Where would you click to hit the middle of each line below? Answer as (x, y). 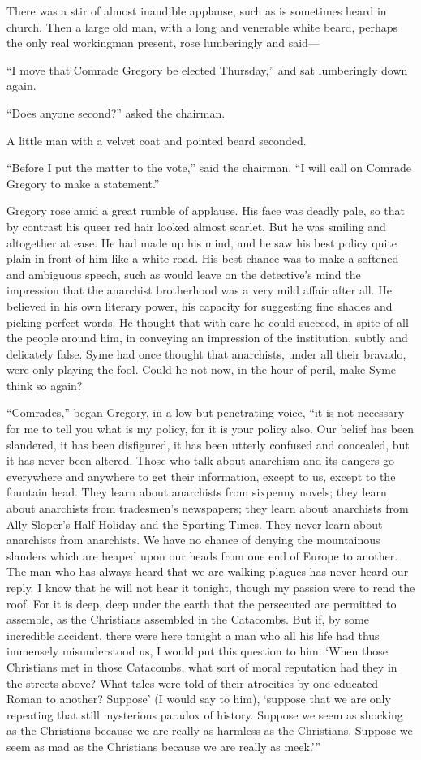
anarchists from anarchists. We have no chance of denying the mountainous (193, 540)
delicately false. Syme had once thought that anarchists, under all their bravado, (206, 353)
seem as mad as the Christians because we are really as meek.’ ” (164, 746)
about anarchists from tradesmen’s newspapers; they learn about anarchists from (208, 508)
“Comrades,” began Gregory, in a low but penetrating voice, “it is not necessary (206, 412)
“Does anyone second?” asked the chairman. (116, 112)
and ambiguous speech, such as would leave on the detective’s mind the (184, 274)
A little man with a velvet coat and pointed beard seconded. (157, 140)
